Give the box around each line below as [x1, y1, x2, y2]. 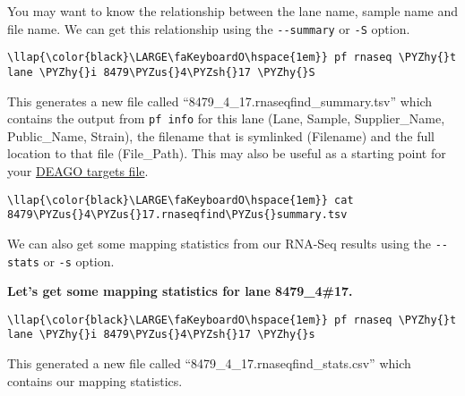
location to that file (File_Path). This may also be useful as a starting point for [7, 144, 446, 163]
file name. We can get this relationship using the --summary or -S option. [7, 19, 410, 38]
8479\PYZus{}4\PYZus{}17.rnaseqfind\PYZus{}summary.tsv [7, 208, 348, 222]
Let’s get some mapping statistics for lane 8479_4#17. [7, 282, 353, 300]
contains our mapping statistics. [7, 371, 183, 390]
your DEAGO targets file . [7, 162, 149, 180]
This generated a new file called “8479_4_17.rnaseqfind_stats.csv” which [7, 354, 411, 373]
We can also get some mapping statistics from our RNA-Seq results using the [7, 233, 431, 252]
